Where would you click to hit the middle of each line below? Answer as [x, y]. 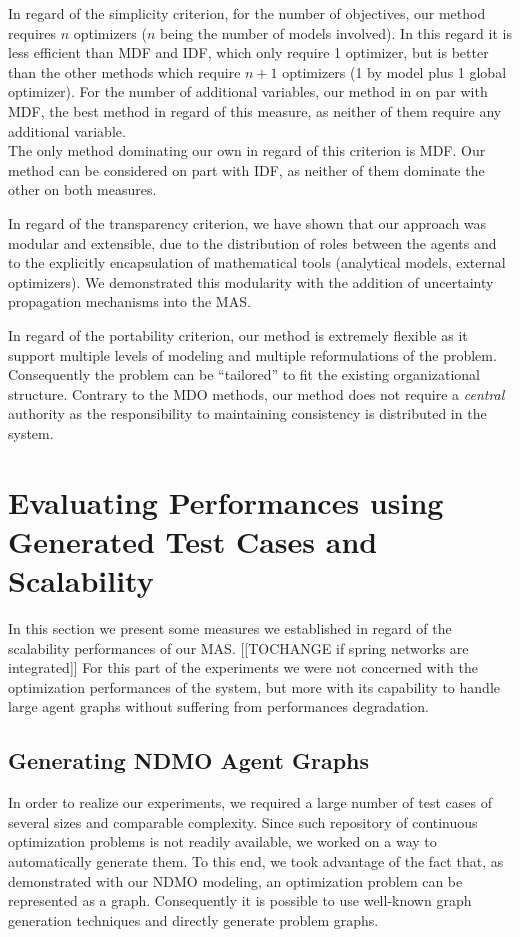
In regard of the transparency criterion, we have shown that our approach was [247, 222]
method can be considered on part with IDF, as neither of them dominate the [246, 169]
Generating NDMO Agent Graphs [189, 760]
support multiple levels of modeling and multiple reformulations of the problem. [252, 354]
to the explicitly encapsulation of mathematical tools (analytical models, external [257, 262]
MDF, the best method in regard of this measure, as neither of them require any [255, 110]
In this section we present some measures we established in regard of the [230, 627]
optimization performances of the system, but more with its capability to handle [254, 686]
